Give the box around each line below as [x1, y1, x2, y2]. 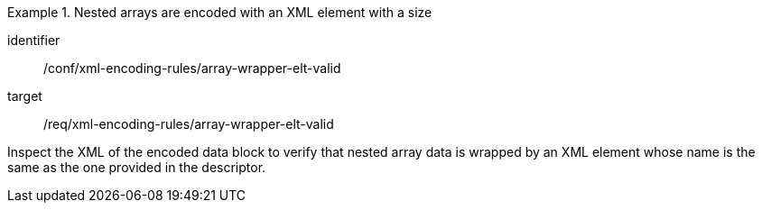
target [7, 88, 42, 104]
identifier [7, 32, 60, 48]
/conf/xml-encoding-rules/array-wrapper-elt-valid [43, 60, 341, 76]
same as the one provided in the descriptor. [7, 160, 266, 175]
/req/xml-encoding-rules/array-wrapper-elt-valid [43, 116, 334, 132]
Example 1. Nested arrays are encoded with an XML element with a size [7, 5, 432, 20]
